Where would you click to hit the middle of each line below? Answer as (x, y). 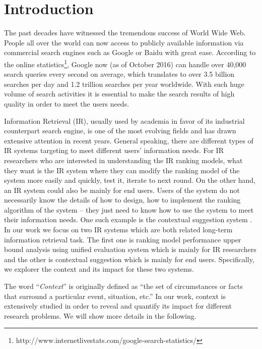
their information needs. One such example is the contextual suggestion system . (128, 219)
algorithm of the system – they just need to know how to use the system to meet (129, 209)
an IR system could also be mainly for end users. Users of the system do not (122, 190)
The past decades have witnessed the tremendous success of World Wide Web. (125, 33)
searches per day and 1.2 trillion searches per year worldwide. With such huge (124, 84)
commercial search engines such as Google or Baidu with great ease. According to (130, 52)
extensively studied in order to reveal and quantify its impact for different (118, 306)
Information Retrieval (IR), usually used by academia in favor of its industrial (124, 120)
